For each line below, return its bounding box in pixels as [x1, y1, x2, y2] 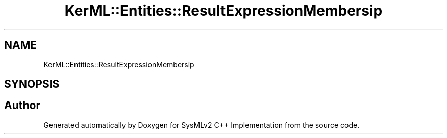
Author [4, 99, 40, 112]
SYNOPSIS [4, 78, 60, 91]
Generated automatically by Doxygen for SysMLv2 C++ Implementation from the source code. [43, 120, 360, 129]
